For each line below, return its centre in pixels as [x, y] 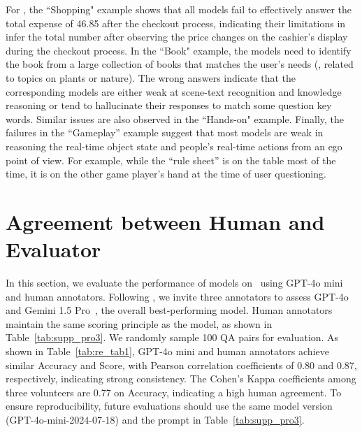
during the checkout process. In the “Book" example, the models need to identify [179, 50]
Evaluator [53, 249]
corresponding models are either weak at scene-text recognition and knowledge [174, 91]
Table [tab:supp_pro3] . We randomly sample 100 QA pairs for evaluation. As [172, 337]
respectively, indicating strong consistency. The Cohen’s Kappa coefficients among [181, 379]
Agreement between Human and [165, 221]
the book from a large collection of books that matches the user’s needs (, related [180, 64]
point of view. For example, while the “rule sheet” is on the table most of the [171, 160]
